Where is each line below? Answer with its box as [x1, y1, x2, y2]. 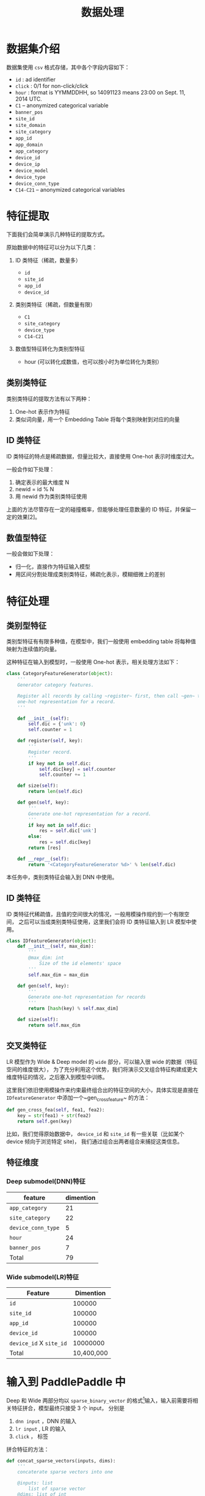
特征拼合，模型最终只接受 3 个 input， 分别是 [11, 1404, 125, 1412]
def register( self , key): [17, 738, 84, 744]
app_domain [15, 142, 43, 148]
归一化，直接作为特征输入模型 [15, 563, 90, 571]
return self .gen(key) [17, 1118, 72, 1125]
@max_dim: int [28, 955, 64, 961]
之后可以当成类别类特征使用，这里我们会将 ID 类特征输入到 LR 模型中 [18, 918, 192, 925]
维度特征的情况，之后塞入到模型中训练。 [6, 1073, 108, 1080]
